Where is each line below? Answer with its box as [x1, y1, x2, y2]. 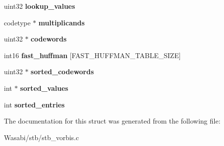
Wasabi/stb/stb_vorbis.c [4, 132, 79, 142]
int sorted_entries [4, 99, 65, 109]
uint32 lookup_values [4, 1, 75, 11]
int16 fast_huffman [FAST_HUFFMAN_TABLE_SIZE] [4, 50, 181, 60]
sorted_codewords [30, 66, 94, 77]
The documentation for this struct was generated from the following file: [4, 116, 221, 126]
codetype [4, 17, 31, 27]
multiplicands [38, 17, 85, 27]
